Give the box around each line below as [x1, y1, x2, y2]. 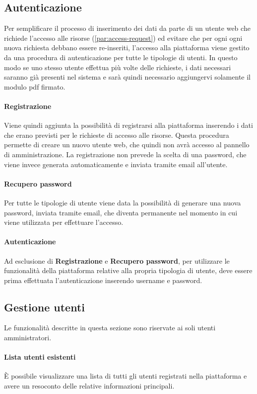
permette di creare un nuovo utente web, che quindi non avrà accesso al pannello [4, 139, 250, 150]
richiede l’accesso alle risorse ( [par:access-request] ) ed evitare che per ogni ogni [4, 32, 243, 43]
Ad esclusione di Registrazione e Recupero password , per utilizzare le [4, 255, 230, 266]
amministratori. [4, 332, 52, 343]
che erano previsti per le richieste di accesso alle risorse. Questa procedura [4, 129, 229, 140]
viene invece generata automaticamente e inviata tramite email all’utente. [4, 159, 228, 169]
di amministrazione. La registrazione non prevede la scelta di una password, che [4, 149, 247, 159]
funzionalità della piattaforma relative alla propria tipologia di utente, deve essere [4, 265, 253, 276]
